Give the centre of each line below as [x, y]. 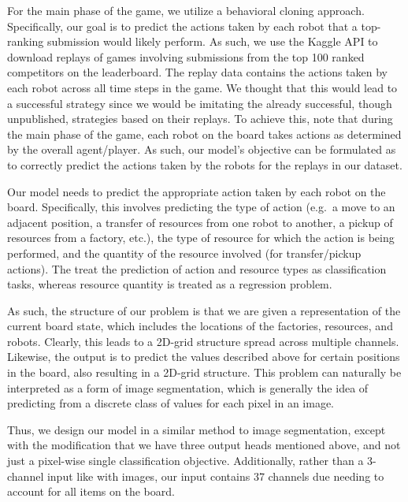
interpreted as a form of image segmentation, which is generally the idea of [188, 387]
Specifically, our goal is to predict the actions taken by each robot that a [182, 26]
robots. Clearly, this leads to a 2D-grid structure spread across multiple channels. [203, 341]
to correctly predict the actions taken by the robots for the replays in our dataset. [205, 164]
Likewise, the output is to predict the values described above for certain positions [204, 357]
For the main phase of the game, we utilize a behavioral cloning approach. [186, 10]
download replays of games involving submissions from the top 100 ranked [186, 56]
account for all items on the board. [91, 491]
